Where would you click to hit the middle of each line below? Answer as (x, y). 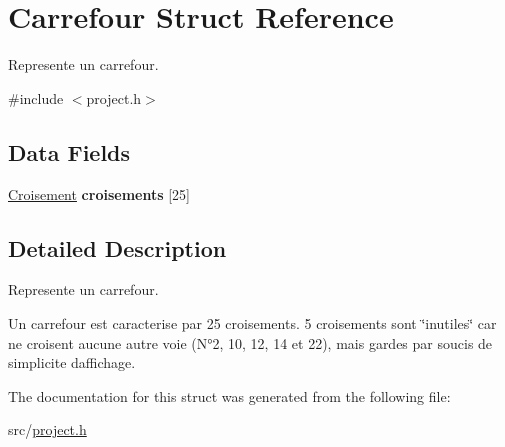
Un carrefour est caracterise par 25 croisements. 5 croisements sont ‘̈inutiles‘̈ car (252, 322)
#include (36, 97)
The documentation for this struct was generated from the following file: (229, 395)
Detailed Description (117, 247)
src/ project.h (47, 429)
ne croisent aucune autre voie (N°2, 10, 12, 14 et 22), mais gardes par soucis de (250, 342)
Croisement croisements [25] (99, 193)
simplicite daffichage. (72, 362)
